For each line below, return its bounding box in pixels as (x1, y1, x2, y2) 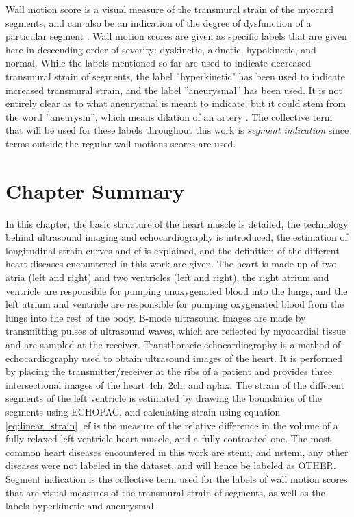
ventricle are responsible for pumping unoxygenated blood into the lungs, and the (5, 283, 348, 298)
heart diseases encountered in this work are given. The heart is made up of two (5, 256, 337, 271)
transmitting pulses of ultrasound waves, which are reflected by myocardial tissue (5, 324, 346, 338)
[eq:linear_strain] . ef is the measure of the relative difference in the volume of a (5, 418, 338, 432)
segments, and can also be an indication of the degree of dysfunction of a (5, 15, 312, 29)
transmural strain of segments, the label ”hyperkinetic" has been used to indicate (5, 69, 345, 83)
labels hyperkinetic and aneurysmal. (5, 498, 157, 513)
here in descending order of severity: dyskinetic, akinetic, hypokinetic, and (5, 42, 316, 56)
